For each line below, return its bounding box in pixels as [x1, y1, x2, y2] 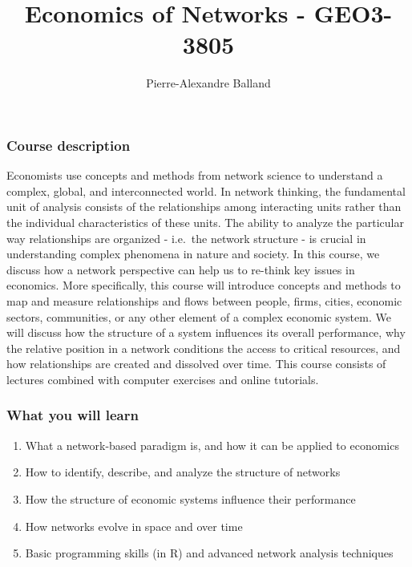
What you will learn [6, 405, 139, 425]
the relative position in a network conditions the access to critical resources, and [6, 339, 401, 356]
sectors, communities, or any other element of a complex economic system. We [6, 308, 391, 325]
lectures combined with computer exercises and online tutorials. [6, 371, 319, 387]
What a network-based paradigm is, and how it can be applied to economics [25, 436, 399, 453]
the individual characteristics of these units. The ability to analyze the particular [6, 213, 404, 230]
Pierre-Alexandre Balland [146, 75, 271, 91]
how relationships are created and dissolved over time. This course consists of [6, 355, 386, 372]
